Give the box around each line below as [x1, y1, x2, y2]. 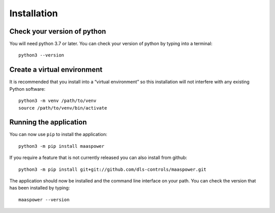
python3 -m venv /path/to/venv [18, 98, 97, 104]
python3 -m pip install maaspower [18, 143, 104, 149]
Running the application [9, 118, 87, 127]
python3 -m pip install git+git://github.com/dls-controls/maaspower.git [18, 166, 207, 172]
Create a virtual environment [9, 65, 103, 74]
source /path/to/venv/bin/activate [18, 105, 107, 111]
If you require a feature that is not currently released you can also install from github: [9, 154, 187, 161]
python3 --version [18, 52, 65, 58]
